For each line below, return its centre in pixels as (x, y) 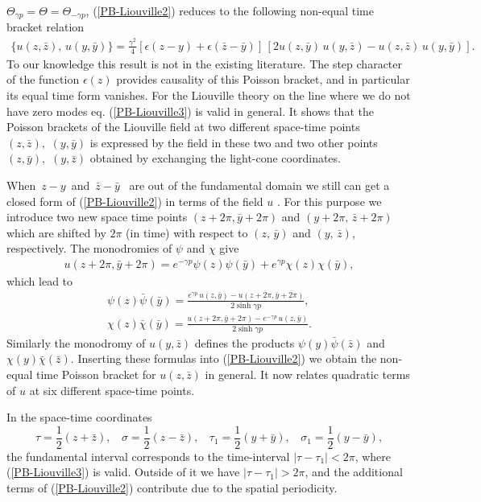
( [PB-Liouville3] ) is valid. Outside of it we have (123, 472)
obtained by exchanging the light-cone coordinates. (215, 158)
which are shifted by (56, 232)
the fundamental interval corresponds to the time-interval (148, 456)
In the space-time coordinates (79, 417)
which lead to (40, 280)
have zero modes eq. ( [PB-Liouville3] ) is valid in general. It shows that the (190, 111)
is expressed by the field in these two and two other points (234, 142)
